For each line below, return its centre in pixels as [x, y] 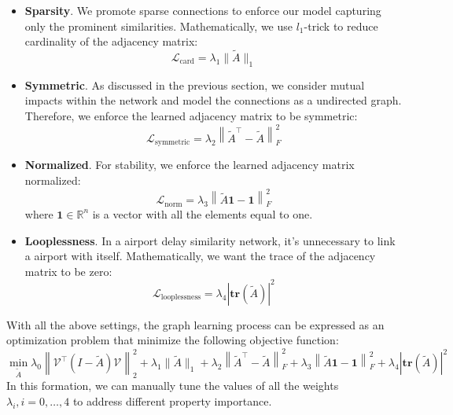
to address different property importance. [172, 400]
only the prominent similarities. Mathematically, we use [158, 26]
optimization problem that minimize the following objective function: [173, 340]
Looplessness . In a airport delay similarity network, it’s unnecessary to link [210, 240]
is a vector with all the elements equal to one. [203, 213]
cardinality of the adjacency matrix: [111, 41]
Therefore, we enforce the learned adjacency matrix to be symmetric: [191, 115]
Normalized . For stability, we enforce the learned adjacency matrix [190, 165]
